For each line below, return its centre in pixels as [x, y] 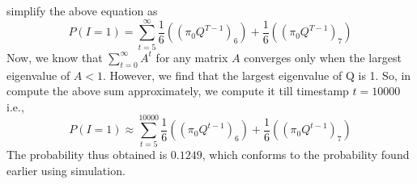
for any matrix [192, 57]
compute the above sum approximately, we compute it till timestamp [178, 91]
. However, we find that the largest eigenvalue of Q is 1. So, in [257, 75]
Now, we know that [55, 57]
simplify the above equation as [82, 10]
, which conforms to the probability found [306, 155]
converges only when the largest [323, 57]
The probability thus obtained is [87, 155]
